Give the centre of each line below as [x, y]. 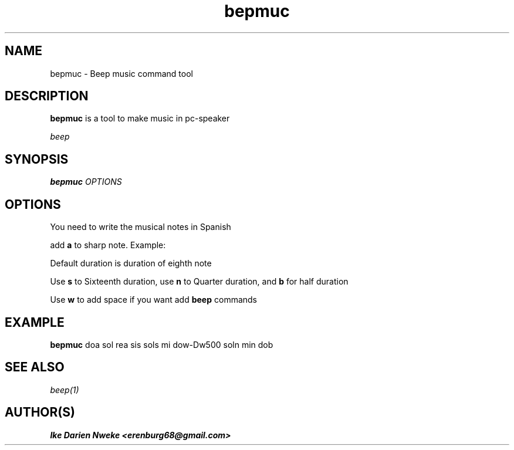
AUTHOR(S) [40, 412]
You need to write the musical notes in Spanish [141, 227]
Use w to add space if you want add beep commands [153, 300]
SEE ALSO [35, 367]
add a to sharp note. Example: [108, 245]
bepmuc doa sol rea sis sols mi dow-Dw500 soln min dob [162, 344]
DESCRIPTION [47, 96]
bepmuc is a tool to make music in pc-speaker [140, 119]
